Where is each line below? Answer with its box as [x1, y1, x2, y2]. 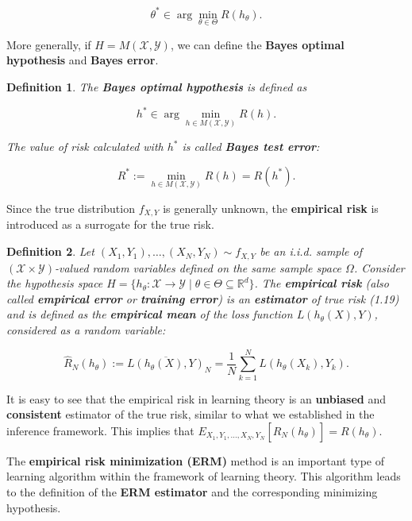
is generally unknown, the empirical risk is [163, 200, 379, 217]
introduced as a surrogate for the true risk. [6, 216, 214, 233]
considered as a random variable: [6, 321, 166, 338]
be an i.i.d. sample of [260, 243, 363, 260]
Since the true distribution [6, 200, 135, 217]
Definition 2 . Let [6, 243, 94, 260]
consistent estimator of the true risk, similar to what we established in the [6, 406, 375, 423]
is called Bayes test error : [182, 138, 320, 155]
